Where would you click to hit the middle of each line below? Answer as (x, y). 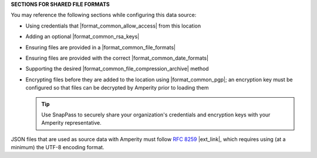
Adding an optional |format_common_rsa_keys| (82, 37)
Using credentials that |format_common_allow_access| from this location (113, 26)
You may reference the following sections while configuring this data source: (104, 15)
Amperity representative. (72, 123)
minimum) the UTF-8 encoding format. (58, 147)
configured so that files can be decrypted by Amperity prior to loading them (117, 88)
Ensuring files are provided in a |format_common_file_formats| (101, 47)
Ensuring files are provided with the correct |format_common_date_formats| (117, 58)
